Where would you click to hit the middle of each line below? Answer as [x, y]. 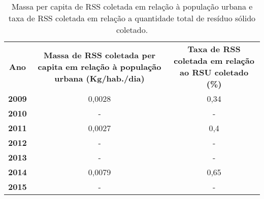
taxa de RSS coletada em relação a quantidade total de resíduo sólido [132, 18]
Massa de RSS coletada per [100, 55]
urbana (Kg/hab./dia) [100, 78]
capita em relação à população [100, 66]
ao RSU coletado [214, 72]
